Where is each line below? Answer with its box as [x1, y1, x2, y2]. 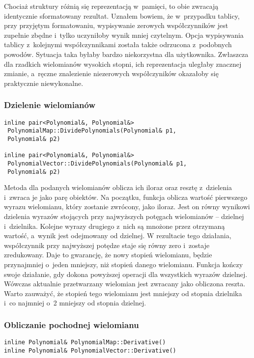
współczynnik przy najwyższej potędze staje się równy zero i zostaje [4, 240, 210, 250]
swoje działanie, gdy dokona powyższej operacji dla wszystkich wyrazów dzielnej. [4, 269, 248, 279]
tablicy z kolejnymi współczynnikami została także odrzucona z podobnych [4, 39, 232, 50]
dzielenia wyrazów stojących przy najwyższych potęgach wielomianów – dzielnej [4, 211, 244, 221]
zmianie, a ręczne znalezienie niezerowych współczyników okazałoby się [4, 68, 219, 79]
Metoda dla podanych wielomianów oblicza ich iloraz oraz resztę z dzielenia [4, 182, 232, 193]
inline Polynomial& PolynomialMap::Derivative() [4, 339, 166, 346]
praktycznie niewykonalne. [4, 78, 84, 88]
